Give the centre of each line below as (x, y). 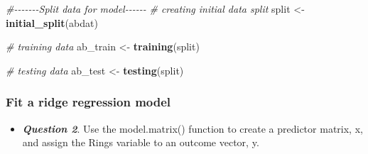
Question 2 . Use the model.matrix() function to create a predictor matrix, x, (193, 128)
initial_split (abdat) (52, 22)
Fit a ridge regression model (88, 102)
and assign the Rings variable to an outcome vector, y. (141, 142)
